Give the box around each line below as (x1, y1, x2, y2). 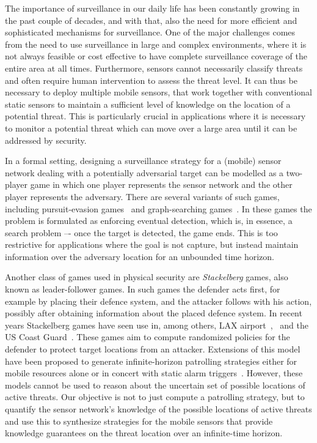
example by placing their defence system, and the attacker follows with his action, (5, 294, 312, 307)
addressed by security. (5, 133, 87, 146)
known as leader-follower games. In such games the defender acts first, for (5, 283, 280, 296)
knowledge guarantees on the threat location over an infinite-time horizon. (5, 426, 283, 439)
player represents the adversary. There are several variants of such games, (5, 190, 280, 203)
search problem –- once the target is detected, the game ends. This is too (5, 226, 278, 239)
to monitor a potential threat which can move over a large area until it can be (5, 121, 297, 134)
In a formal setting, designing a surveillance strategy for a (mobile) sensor (5, 154, 282, 167)
